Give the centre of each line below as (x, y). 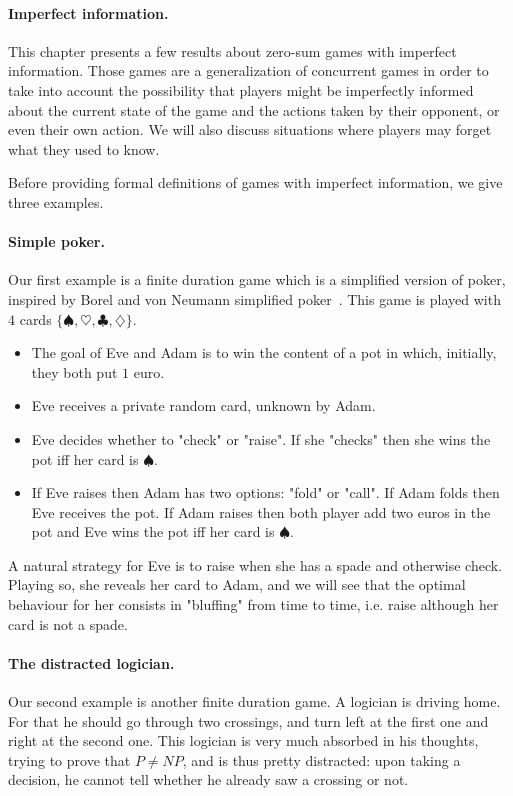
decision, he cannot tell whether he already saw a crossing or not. (208, 779)
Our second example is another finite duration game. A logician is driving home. (254, 701)
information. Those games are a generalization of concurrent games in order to (248, 70)
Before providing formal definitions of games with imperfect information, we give (255, 182)
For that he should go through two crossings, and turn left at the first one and (248, 720)
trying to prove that (69, 759)
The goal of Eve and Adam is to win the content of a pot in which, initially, (264, 352)
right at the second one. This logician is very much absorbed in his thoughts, (243, 740)
